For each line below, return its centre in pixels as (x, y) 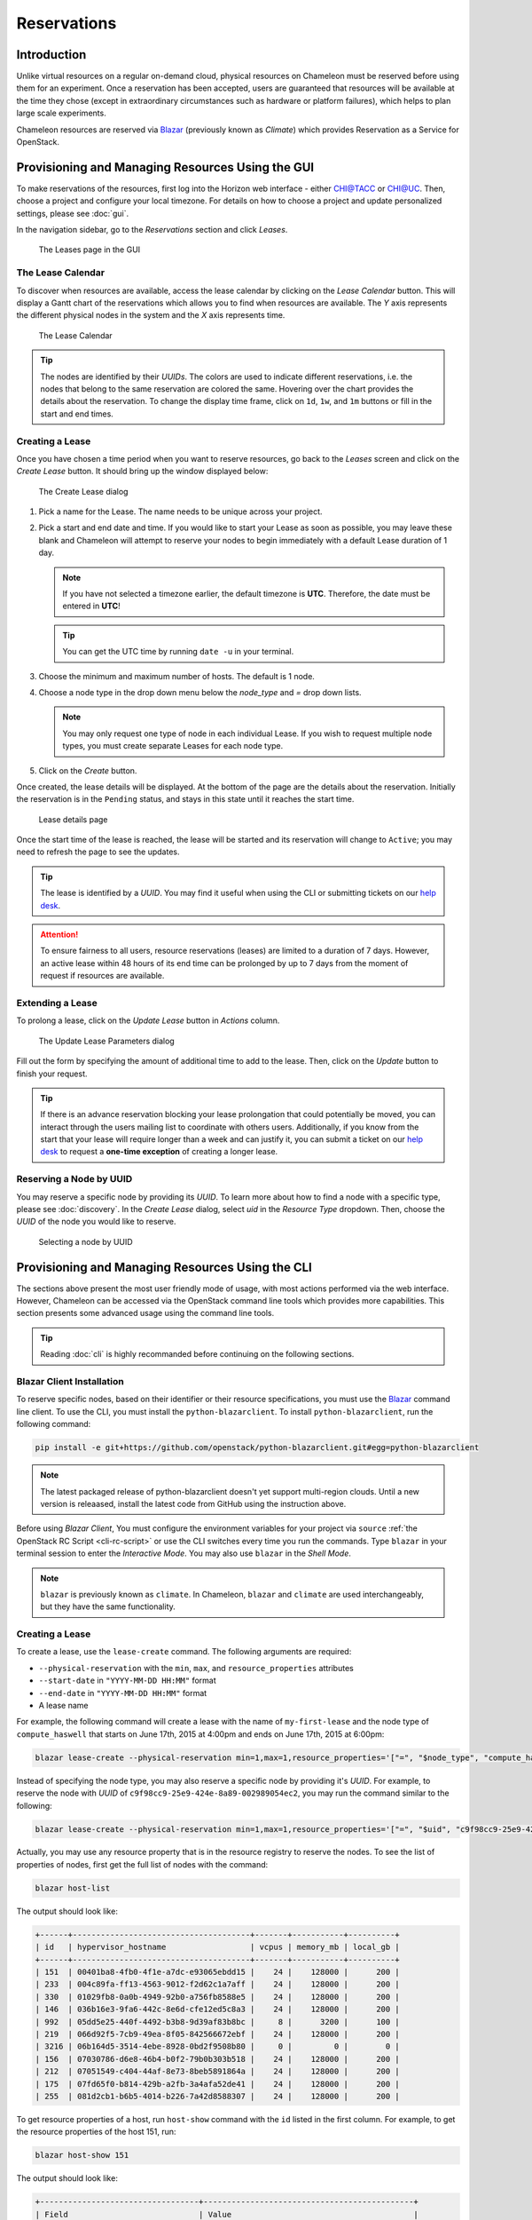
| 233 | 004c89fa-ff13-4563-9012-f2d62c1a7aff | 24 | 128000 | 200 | (218, 1984)
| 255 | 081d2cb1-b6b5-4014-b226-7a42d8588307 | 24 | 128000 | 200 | (218, 2096)
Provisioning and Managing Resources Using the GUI (165, 167)
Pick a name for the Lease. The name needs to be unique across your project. (180, 511)
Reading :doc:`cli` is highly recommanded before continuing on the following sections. (197, 1354)
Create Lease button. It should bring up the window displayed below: (142, 472)
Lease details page (73, 819)
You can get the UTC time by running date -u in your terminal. (178, 652)
